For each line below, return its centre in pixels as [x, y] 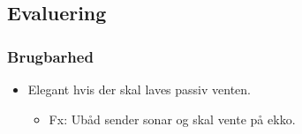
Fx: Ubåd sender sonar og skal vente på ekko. [172, 119]
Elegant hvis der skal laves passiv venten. [140, 89]
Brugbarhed [50, 56]
